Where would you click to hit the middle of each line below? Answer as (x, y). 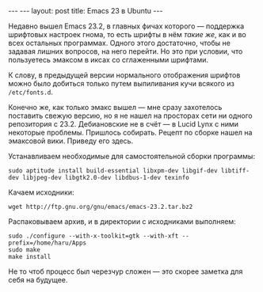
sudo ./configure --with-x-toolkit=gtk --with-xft (93, 236)
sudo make (25, 250)
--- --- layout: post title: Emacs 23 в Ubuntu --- (86, 11)
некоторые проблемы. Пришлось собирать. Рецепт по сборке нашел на (130, 133)
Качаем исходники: (41, 192)
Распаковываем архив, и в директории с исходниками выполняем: (122, 222)
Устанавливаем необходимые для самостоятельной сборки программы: (132, 156)
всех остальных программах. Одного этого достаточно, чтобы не (120, 43)
